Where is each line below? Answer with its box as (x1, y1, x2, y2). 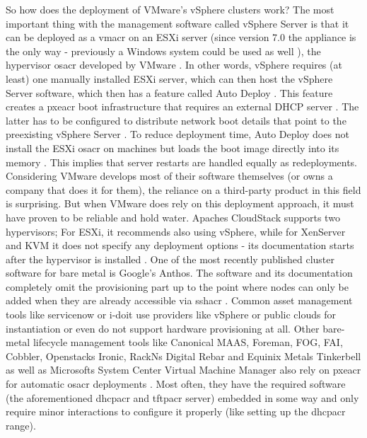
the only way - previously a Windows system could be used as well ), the (6, 43, 321, 58)
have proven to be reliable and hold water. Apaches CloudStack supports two (6, 209, 340, 224)
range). (6, 417, 36, 432)
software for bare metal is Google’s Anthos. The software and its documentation (6, 265, 353, 280)
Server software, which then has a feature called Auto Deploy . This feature (6, 85, 333, 100)
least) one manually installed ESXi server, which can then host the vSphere (6, 71, 333, 86)
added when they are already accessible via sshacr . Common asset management (6, 293, 353, 308)
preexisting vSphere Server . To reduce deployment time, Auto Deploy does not (6, 127, 349, 142)
